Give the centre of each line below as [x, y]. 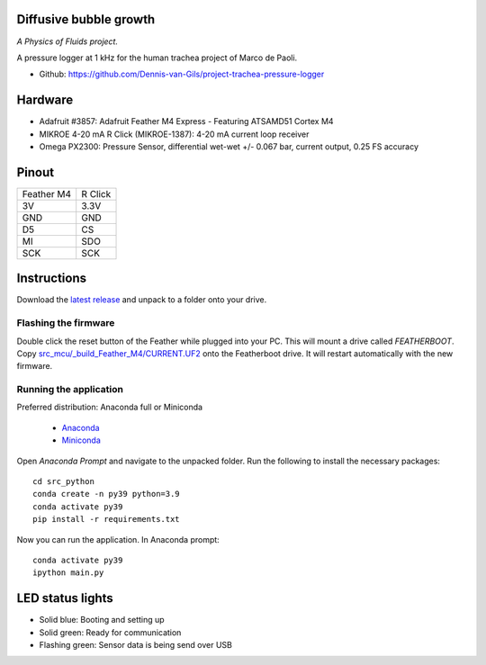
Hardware [45, 100]
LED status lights [65, 598]
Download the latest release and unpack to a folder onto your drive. [142, 300]
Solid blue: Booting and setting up [102, 620]
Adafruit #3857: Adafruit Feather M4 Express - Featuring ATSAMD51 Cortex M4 [186, 121]
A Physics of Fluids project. [67, 41]
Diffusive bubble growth [86, 19]
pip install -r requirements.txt [106, 519]
